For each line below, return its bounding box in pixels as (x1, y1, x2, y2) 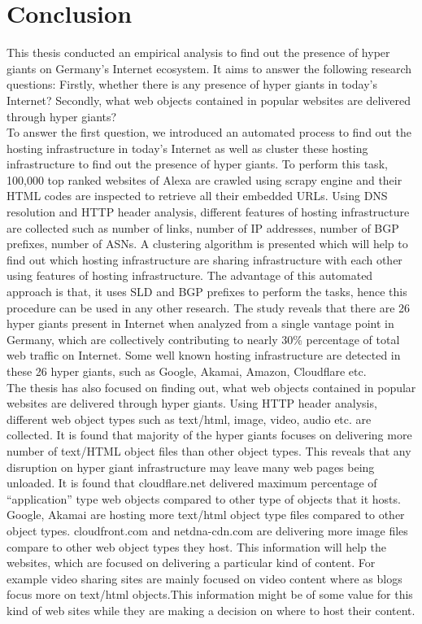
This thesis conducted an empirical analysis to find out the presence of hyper (7, 44, 390, 61)
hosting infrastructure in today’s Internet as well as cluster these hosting (7, 139, 368, 156)
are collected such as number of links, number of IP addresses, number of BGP (7, 219, 399, 236)
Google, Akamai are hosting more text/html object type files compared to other (7, 506, 405, 523)
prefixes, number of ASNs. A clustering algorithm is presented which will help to (7, 235, 408, 252)
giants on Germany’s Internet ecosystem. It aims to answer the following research (7, 59, 412, 76)
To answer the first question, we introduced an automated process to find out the (7, 124, 411, 141)
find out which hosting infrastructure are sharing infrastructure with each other (7, 251, 402, 268)
